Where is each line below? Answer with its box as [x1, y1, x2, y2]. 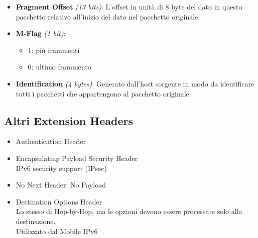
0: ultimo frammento [28, 61, 91, 72]
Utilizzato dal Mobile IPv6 [16, 225, 98, 236]
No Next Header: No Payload [16, 179, 106, 190]
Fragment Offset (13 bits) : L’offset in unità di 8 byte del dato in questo [16, 1, 242, 11]
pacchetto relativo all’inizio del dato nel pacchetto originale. [16, 11, 200, 21]
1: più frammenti [28, 44, 80, 55]
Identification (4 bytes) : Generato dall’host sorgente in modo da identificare [16, 78, 254, 88]
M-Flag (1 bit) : [16, 28, 66, 38]
